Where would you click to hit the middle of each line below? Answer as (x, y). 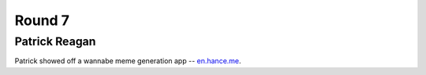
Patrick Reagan (55, 41)
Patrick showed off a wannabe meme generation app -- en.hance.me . (128, 61)
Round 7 (42, 20)
